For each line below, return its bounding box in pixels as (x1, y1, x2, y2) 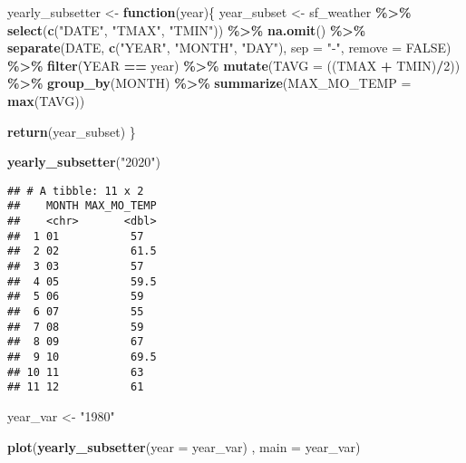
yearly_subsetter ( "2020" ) (7, 152, 160, 171)
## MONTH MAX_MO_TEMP (7, 199, 157, 213)
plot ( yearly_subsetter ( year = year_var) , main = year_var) (7, 437, 361, 456)
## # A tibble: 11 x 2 (7, 184, 144, 198)
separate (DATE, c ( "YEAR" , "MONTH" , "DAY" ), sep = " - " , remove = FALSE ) (7, 38, 451, 57)
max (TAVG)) (7, 91, 85, 110)
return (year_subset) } (7, 121, 136, 140)
